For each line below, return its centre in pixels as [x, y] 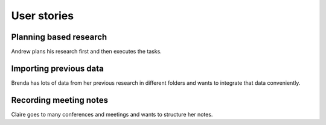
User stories [43, 16]
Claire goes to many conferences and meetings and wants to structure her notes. [112, 114]
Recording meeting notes [60, 100]
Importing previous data [57, 68]
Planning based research [59, 37]
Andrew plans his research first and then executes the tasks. [87, 52]
